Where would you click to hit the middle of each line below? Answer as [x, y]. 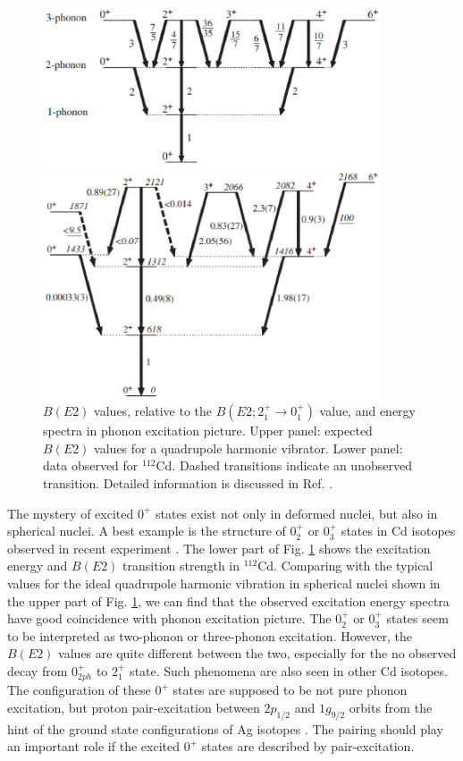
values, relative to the [153, 411]
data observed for [91, 465]
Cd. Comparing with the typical [345, 566]
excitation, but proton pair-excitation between [134, 707]
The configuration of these [79, 690]
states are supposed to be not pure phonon [290, 690]
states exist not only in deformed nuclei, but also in [296, 513]
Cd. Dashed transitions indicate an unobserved [284, 465]
